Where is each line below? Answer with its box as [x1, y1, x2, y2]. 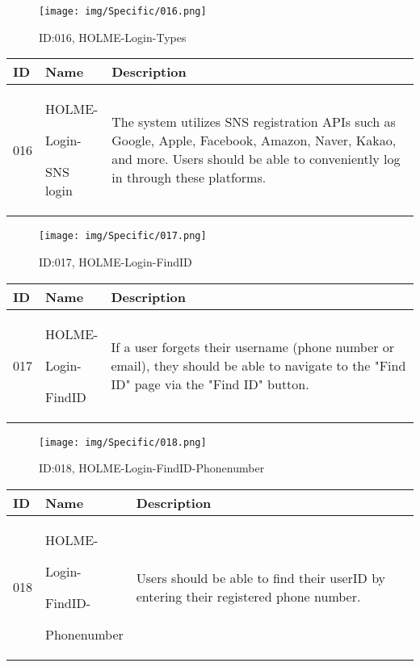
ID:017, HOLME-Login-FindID [39, 253, 192, 270]
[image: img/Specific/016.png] [39, 6, 207, 17]
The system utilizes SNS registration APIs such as [111, 112, 396, 132]
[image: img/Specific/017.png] [39, 230, 207, 242]
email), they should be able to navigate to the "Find [111, 355, 406, 375]
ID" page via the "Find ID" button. [111, 374, 309, 393]
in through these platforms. [111, 168, 267, 187]
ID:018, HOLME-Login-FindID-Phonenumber [39, 459, 265, 476]
